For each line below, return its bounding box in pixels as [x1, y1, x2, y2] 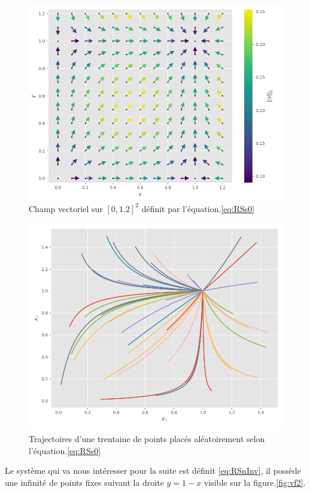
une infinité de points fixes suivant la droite [5, 476, 164, 488]
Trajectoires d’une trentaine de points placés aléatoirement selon [29, 432, 265, 445]
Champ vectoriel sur [29, 202, 103, 214]
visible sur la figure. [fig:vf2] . [203, 476, 306, 488]
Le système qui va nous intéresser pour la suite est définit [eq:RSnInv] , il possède [5, 464, 302, 477]
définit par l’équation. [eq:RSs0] [141, 202, 255, 214]
